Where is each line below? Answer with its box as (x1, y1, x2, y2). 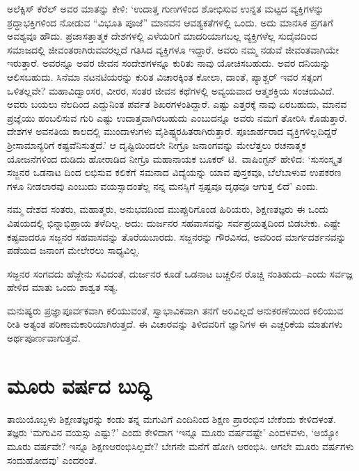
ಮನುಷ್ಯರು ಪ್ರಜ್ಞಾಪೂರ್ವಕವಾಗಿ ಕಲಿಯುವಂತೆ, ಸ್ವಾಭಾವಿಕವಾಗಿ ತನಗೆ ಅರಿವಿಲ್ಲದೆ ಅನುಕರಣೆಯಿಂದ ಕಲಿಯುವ (7, 303, 344, 317)
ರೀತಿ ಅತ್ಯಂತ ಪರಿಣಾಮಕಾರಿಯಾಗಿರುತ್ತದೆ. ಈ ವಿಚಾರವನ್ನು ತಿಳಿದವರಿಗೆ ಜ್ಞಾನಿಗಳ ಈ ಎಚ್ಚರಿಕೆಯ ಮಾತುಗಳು (7, 317, 343, 331)
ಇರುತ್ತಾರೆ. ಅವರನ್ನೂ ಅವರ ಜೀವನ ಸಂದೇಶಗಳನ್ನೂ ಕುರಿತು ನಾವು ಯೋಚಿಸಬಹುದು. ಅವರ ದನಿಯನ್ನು (7, 56, 330, 70)
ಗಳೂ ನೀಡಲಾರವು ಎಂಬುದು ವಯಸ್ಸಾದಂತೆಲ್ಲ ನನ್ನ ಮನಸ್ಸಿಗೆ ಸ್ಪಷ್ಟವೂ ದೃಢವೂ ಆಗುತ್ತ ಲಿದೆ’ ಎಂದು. (7, 178, 319, 193)
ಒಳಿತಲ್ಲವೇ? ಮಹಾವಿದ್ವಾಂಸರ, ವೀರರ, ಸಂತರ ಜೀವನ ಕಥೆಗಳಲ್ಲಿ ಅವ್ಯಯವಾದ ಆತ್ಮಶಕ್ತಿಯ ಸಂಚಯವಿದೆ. (7, 83, 335, 97)
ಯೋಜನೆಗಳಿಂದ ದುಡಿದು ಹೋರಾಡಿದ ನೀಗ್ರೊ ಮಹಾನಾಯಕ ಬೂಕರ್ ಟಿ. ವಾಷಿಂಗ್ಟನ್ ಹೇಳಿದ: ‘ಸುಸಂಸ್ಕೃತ (7, 151, 342, 166)
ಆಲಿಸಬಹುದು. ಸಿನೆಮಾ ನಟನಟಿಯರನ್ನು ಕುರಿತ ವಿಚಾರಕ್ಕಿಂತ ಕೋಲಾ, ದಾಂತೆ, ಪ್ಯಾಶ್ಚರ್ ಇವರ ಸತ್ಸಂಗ (7, 69, 323, 83)
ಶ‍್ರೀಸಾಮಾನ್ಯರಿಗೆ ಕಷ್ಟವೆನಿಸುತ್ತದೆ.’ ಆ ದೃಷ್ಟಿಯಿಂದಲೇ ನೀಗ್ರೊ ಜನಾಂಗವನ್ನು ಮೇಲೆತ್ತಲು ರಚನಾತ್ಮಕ (7, 137, 306, 152)
